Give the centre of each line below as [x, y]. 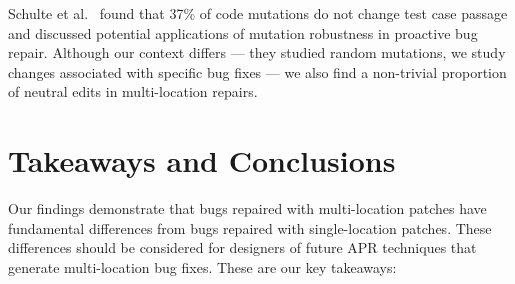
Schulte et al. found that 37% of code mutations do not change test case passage [258, 13]
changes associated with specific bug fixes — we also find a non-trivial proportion [257, 71]
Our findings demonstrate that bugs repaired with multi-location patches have [247, 208]
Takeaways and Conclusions [202, 160]
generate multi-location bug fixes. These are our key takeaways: [202, 266]
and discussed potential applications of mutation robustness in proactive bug [243, 32]
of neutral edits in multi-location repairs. [133, 91]
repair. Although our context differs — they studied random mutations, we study [257, 52]
